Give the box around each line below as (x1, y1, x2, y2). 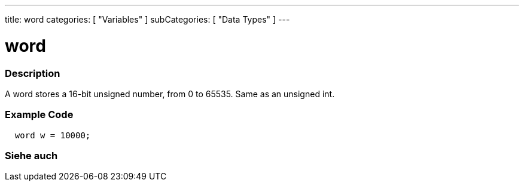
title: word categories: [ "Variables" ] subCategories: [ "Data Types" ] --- (5, 14, 290, 24)
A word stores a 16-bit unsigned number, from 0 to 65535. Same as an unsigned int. (5, 88, 335, 99)
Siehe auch (5, 150, 58, 162)
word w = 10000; (14, 130, 91, 140)
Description (5, 67, 60, 79)
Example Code (5, 108, 74, 121)
